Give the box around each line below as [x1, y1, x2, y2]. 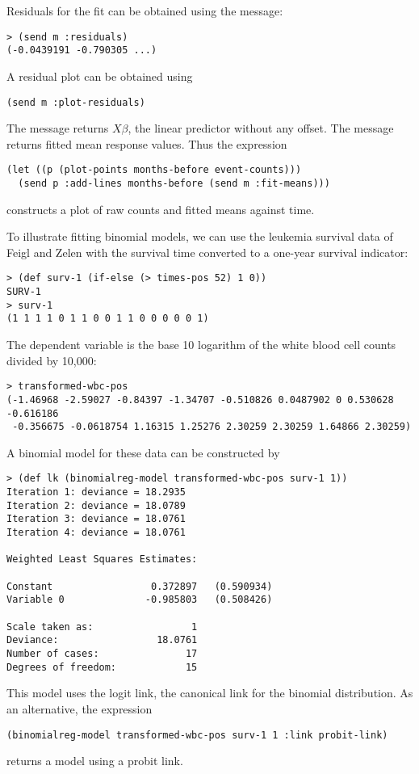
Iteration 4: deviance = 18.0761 [6, 527, 186, 539]
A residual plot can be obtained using [6, 67, 193, 84]
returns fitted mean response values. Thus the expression [6, 135, 287, 152]
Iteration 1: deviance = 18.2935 [6, 486, 186, 498]
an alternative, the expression [6, 700, 153, 717]
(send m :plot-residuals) [6, 96, 145, 108]
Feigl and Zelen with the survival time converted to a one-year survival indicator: [6, 243, 409, 260]
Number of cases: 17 [6, 648, 198, 659]
